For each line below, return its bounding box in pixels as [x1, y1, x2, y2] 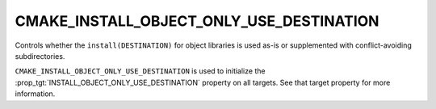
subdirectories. [15, 51, 65, 61]
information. [15, 89, 56, 99]
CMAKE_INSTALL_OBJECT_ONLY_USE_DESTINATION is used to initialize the [15, 66, 266, 76]
